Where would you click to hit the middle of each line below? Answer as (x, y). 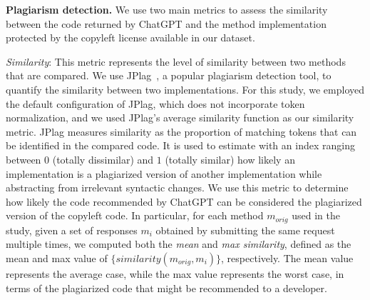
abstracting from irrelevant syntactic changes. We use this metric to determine (177, 187)
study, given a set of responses (72, 230)
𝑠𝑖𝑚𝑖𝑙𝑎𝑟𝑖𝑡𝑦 (138, 259)
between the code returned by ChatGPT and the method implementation (166, 23)
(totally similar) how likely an (230, 159)
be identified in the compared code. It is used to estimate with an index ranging (180, 145)
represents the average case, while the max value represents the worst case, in (175, 273)
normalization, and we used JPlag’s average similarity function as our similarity (180, 117)
